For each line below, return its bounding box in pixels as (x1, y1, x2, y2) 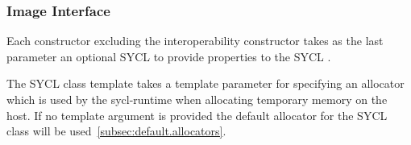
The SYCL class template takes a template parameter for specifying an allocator (6, 75, 405, 92)
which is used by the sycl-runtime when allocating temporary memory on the (6, 91, 388, 107)
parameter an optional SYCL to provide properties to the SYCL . (6, 48, 331, 64)
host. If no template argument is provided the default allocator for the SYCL (6, 106, 388, 123)
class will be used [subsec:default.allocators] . (6, 122, 226, 139)
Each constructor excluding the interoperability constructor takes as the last (6, 32, 384, 49)
